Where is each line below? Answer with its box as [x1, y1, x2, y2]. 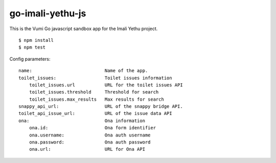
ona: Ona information [18, 118, 146, 124]
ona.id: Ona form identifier [29, 125, 156, 131]
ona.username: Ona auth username [29, 132, 151, 138]
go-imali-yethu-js [9, 8, 86, 19]
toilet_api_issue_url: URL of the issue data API [18, 110, 172, 117]
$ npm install [18, 37, 54, 43]
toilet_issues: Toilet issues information [18, 75, 172, 81]
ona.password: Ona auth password [29, 139, 151, 145]
